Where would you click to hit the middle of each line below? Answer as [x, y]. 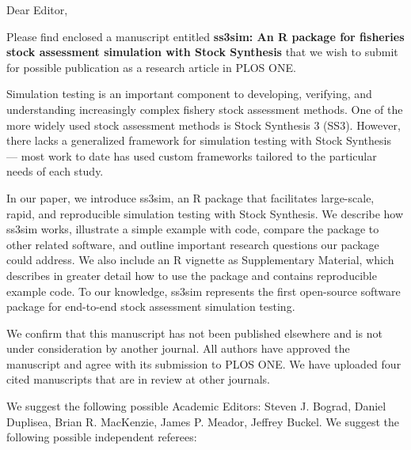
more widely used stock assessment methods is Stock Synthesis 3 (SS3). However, [204, 125]
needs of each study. [55, 171]
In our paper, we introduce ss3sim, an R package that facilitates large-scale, [190, 197]
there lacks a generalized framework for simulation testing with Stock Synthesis [199, 140]
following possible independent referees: [102, 437]
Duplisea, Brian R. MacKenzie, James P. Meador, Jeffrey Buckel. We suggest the [203, 421]
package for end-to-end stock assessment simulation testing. [151, 306]
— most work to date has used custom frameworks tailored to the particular [192, 155]
